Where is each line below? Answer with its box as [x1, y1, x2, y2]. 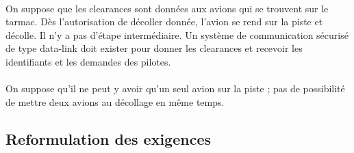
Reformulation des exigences [5, 128, 211, 149]
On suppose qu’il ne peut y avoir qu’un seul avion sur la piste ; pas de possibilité [5, 81, 345, 96]
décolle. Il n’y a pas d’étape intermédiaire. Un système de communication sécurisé [5, 27, 349, 42]
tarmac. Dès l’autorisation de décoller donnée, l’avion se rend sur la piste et [5, 14, 323, 29]
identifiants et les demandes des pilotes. [5, 54, 171, 68]
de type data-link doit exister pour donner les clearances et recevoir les [5, 41, 303, 55]
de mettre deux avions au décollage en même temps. [5, 94, 225, 109]
